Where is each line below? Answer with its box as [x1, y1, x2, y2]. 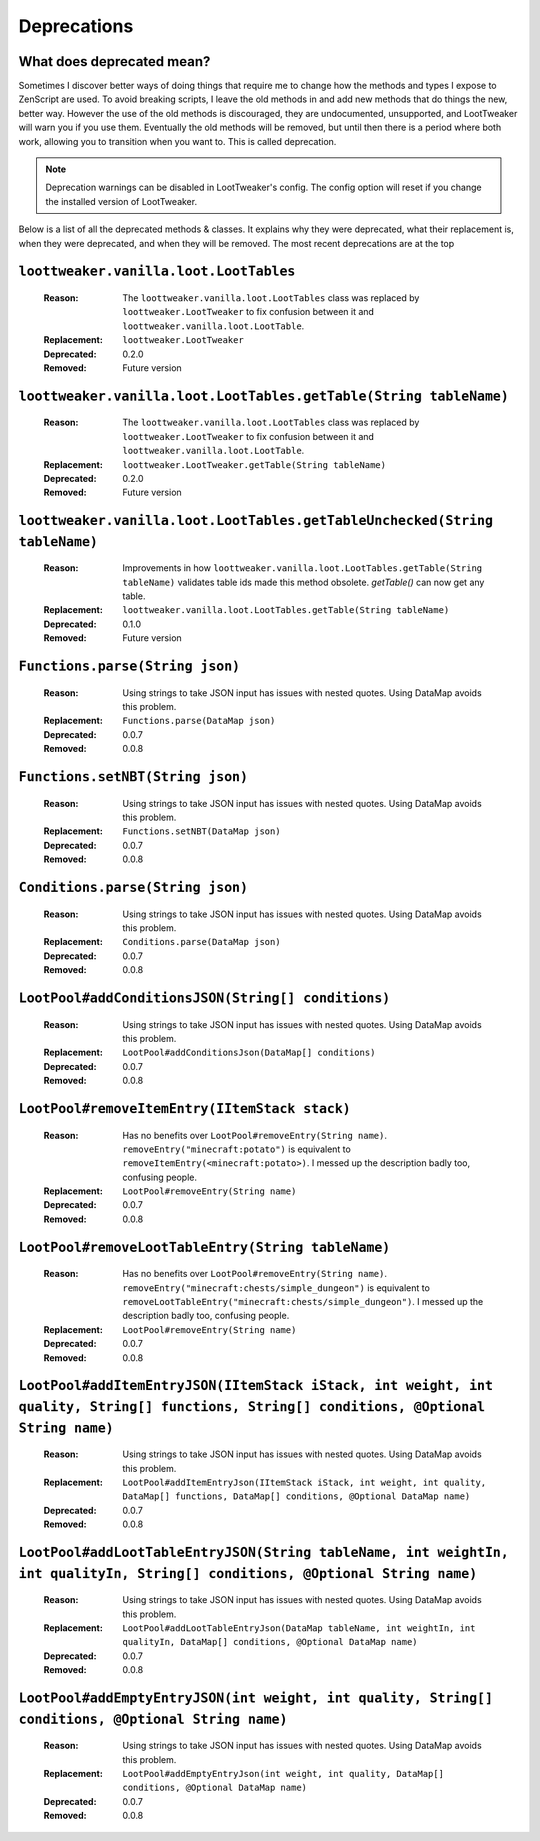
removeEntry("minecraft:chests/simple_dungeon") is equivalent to [122, 1281, 430, 1294]
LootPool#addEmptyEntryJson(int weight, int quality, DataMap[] [122, 1768, 445, 1779]
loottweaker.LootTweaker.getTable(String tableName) [122, 459, 387, 470]
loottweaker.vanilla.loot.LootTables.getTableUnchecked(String [18, 513, 494, 529]
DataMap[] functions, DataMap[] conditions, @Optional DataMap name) [122, 1491, 471, 1502]
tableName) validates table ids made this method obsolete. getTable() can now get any [122, 576, 485, 588]
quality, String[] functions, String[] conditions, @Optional [18, 1399, 485, 1415]
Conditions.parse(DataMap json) [122, 936, 281, 948]
